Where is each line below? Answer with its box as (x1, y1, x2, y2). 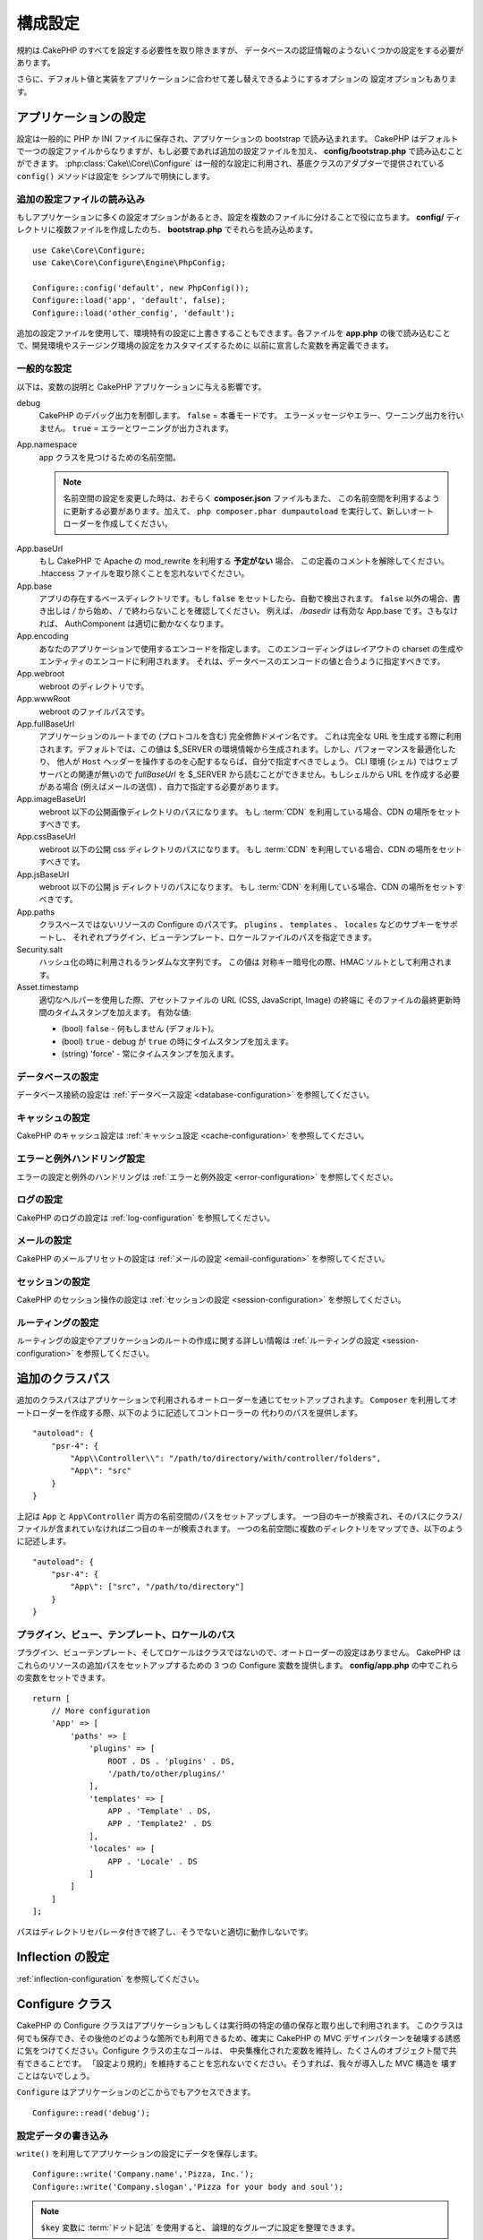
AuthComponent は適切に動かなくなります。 (64, 618, 229, 629)
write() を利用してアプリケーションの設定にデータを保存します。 (16, 2148, 263, 2158)
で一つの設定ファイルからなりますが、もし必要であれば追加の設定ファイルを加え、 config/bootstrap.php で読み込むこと (16, 146, 464, 157)
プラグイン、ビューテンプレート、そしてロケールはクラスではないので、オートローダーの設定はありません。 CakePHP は (16, 1647, 462, 1658)
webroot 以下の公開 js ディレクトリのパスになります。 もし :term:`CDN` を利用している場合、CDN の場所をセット (38, 882, 456, 892)
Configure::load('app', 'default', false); (32, 296, 226, 306)
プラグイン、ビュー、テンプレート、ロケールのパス (16, 1629, 236, 1641)
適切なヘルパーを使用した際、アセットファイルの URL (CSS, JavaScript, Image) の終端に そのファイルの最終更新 (38, 995, 453, 1005)
